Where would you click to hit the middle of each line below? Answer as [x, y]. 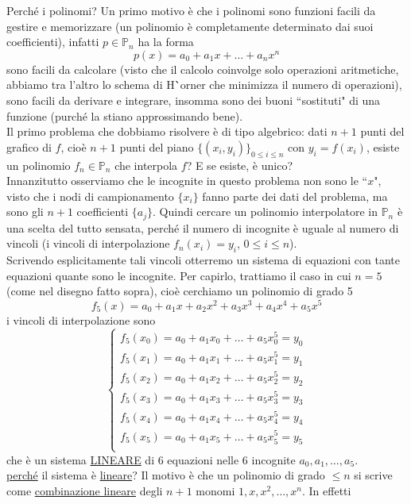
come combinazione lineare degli [85, 490]
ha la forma [166, 42]
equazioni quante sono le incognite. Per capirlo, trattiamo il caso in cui [179, 275]
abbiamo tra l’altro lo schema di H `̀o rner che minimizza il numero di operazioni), [204, 85]
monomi [215, 490]
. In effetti [327, 490]
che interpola [146, 165]
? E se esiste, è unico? [240, 165]
